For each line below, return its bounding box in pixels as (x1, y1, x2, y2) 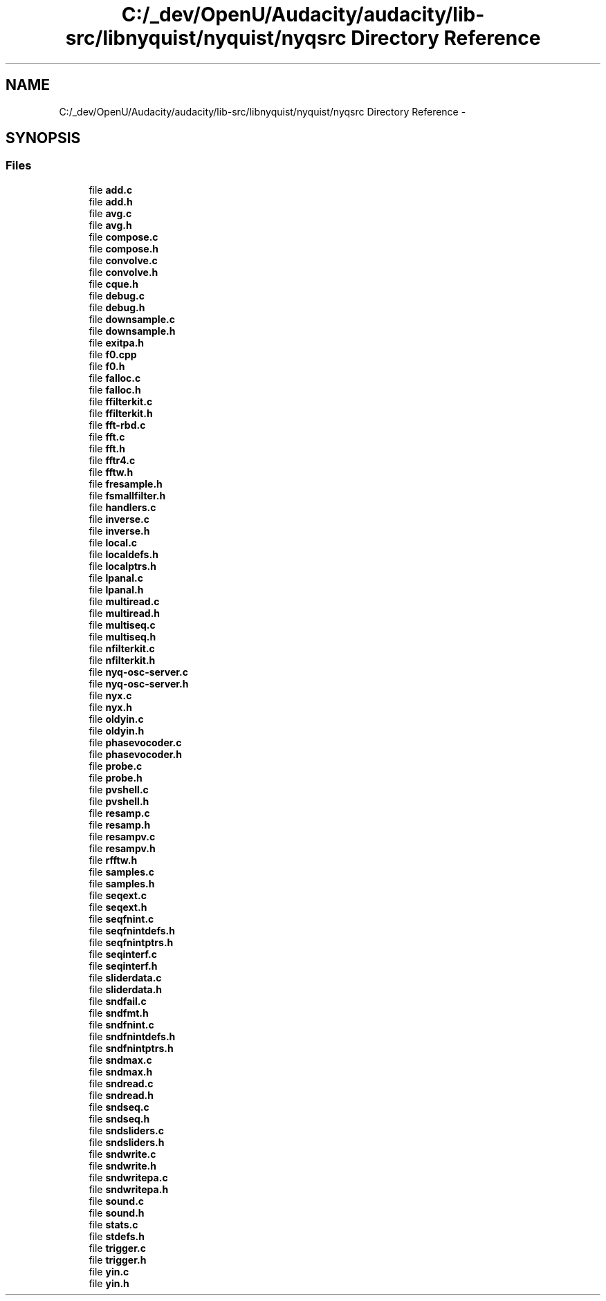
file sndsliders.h (89, 1136, 165, 1148)
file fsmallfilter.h (89, 489, 166, 501)
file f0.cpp (89, 348, 137, 360)
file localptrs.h (89, 560, 157, 572)
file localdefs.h (89, 548, 158, 560)
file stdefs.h (89, 1230, 145, 1242)
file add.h (89, 195, 133, 207)
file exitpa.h (89, 336, 145, 349)
